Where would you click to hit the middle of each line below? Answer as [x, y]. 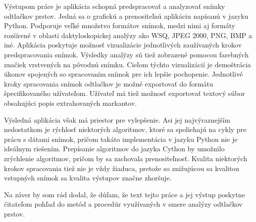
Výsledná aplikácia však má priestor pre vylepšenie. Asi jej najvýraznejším [117, 119]
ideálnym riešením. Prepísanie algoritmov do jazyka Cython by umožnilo [114, 149]
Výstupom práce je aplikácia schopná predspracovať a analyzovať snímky [115, 6]
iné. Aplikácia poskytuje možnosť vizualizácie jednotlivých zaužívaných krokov [123, 45]
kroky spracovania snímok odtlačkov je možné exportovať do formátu [109, 83]
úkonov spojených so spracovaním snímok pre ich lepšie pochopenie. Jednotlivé [124, 74]
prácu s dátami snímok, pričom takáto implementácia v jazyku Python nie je [121, 139]
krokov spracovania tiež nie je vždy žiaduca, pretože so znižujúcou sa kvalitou [122, 168]
